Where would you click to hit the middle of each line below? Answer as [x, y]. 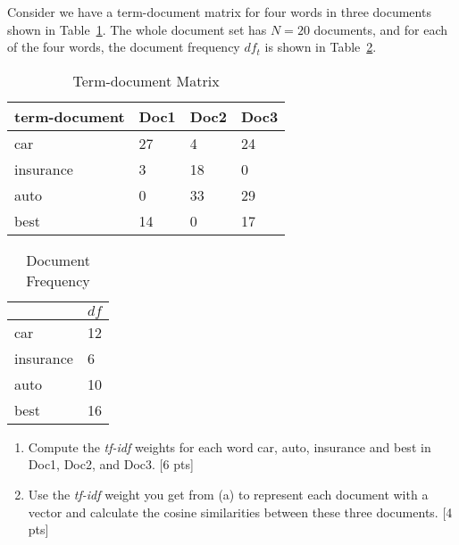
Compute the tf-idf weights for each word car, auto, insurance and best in [229, 446]
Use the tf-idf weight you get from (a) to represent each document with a [228, 494]
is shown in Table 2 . [321, 47]
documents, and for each [381, 29]
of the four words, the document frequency [124, 47]
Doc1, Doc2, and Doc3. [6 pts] [111, 464]
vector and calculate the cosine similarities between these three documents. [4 [240, 512]
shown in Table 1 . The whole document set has [137, 29]
